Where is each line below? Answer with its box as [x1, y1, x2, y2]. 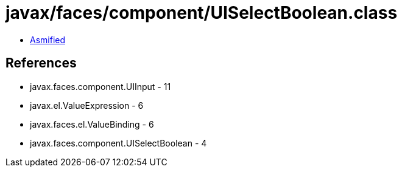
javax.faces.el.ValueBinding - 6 [30, 119, 154, 129]
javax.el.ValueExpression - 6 [30, 100, 144, 111]
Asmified [30, 34, 66, 45]
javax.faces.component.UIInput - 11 [30, 81, 171, 92]
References [5, 55, 77, 71]
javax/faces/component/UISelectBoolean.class [5, 2, 398, 23]
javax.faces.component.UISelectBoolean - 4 [30, 137, 207, 148]
